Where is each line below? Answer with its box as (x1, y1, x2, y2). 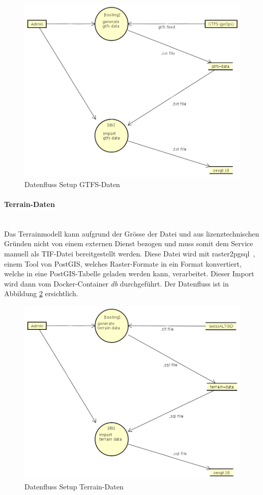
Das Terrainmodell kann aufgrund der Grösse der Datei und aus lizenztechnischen (4, 228, 259, 239)
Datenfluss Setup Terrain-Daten (24, 481, 124, 491)
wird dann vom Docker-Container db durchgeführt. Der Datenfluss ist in (4, 278, 229, 289)
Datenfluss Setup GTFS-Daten (24, 178, 120, 189)
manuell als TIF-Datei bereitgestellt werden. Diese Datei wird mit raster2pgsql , (4, 248, 255, 259)
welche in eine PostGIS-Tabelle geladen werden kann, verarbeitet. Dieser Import (4, 268, 254, 279)
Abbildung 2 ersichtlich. (4, 288, 78, 299)
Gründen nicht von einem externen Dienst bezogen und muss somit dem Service (4, 238, 253, 249)
